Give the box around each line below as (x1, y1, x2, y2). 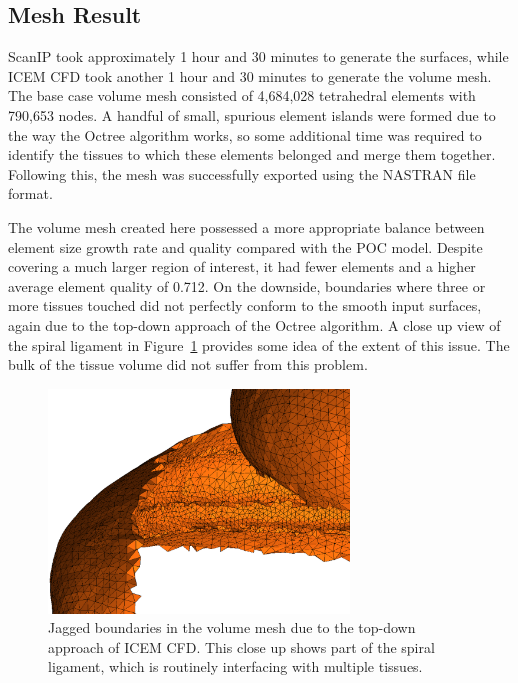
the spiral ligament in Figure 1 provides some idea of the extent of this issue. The (8, 334, 510, 355)
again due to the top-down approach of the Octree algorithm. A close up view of (8, 314, 501, 335)
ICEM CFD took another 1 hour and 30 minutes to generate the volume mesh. (8, 65, 492, 86)
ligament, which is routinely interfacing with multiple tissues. (48, 656, 423, 677)
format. (8, 183, 53, 204)
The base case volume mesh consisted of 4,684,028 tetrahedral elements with (8, 85, 476, 106)
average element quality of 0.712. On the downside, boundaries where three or (8, 275, 486, 296)
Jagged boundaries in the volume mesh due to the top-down (48, 617, 416, 638)
